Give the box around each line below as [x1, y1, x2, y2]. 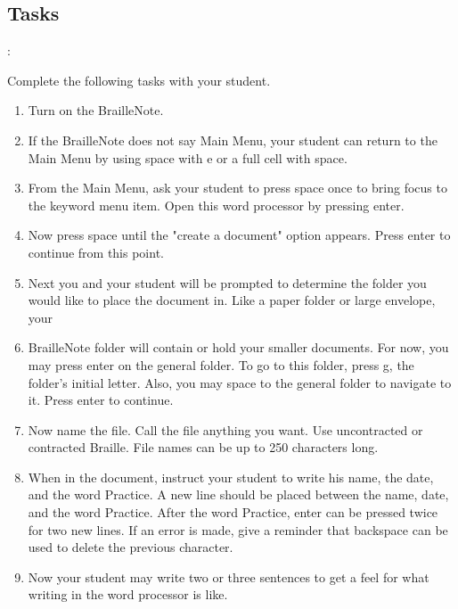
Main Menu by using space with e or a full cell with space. [28, 148, 348, 167]
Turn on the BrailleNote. [28, 101, 164, 119]
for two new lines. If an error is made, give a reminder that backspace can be [28, 520, 448, 539]
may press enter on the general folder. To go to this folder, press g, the [28, 355, 414, 374]
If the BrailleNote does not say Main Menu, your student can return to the [28, 130, 438, 149]
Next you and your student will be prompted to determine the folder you [28, 273, 427, 292]
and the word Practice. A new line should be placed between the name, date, [28, 485, 449, 504]
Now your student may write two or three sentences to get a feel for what [28, 567, 429, 586]
